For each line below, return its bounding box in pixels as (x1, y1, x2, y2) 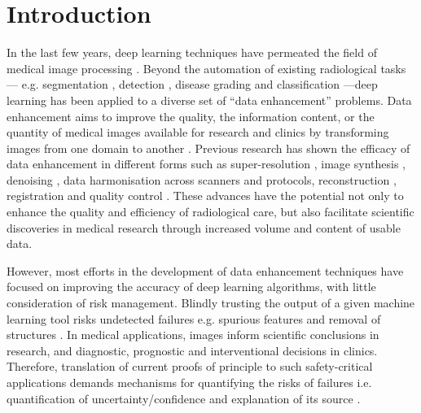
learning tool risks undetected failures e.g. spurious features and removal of (7, 310, 381, 327)
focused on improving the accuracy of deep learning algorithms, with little (7, 278, 376, 295)
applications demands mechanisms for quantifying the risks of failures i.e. (7, 374, 372, 390)
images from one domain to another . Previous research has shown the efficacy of (7, 139, 410, 156)
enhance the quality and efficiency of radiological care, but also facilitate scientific (7, 203, 414, 220)
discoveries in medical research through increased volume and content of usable (7, 219, 401, 236)
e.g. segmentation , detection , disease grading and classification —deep (21, 76, 378, 93)
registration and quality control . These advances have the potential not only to (7, 187, 404, 204)
